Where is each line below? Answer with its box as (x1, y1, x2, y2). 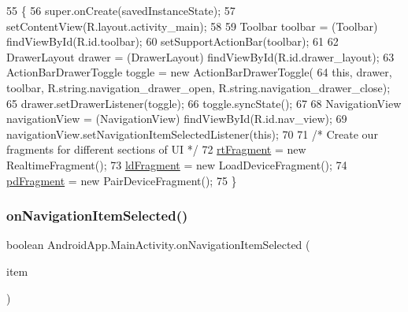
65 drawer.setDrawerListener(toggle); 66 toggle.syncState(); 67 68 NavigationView (6, 95, 402, 111)
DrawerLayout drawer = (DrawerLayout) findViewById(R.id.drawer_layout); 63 (6, 48, 395, 65)
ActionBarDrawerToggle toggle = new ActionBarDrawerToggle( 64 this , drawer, (6, 64, 392, 80)
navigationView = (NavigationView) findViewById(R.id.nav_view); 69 (6, 110, 347, 127)
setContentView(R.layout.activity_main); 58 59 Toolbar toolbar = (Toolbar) (6, 17, 378, 34)
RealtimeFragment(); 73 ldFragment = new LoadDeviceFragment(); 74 (6, 156, 347, 173)
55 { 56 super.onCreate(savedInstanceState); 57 (6, 2, 236, 18)
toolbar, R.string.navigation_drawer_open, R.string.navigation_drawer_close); (6, 79, 391, 95)
